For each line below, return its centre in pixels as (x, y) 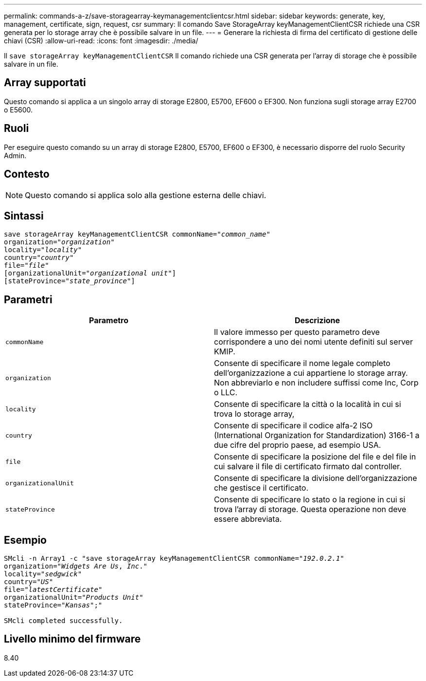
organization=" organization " (59, 242)
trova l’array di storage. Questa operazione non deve (310, 509)
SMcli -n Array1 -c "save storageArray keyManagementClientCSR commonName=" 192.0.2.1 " (174, 559)
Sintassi (24, 216)
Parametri (28, 299)
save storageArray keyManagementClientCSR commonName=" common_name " (137, 234)
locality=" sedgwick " (43, 574)
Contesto (27, 174)
